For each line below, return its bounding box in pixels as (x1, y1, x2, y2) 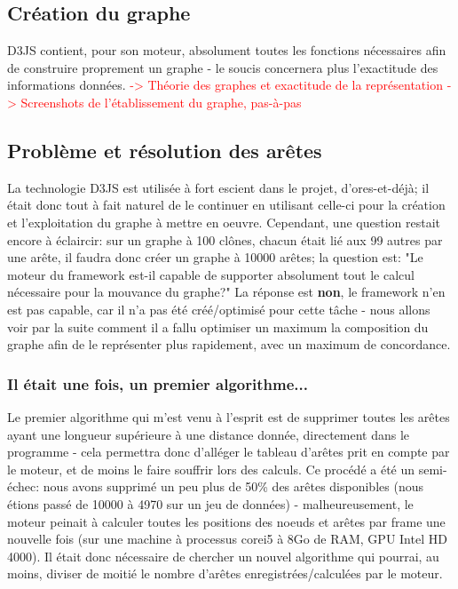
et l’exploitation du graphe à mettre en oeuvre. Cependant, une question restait (7, 212, 440, 231)
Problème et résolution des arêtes (7, 136, 322, 163)
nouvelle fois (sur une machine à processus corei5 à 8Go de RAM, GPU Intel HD (7, 529, 447, 548)
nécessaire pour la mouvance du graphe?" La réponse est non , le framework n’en (7, 283, 446, 301)
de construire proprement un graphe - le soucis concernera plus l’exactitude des (7, 58, 438, 76)
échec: (7, 477, 40, 496)
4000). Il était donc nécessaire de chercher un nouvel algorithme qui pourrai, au (7, 546, 439, 565)
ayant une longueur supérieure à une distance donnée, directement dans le (7, 425, 410, 443)
